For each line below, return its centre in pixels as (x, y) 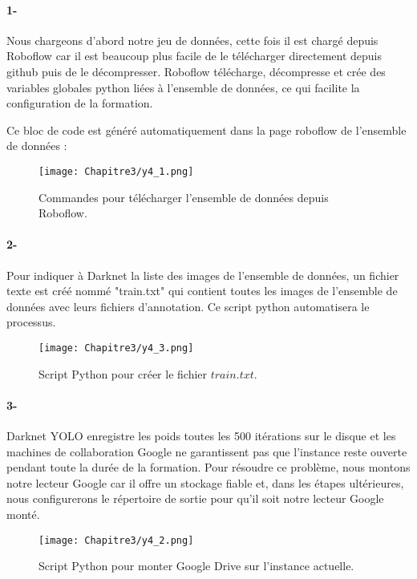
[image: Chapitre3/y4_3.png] (116, 348)
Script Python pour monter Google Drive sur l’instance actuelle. (196, 566)
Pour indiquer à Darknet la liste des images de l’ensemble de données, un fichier (203, 275)
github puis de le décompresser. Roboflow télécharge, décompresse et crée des (196, 71)
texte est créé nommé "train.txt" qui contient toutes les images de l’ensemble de (202, 291)
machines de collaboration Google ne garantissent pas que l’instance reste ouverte (207, 451)
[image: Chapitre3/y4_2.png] (116, 540)
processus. (31, 322)
